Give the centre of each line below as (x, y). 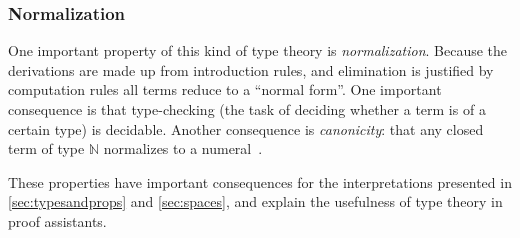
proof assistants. (57, 220)
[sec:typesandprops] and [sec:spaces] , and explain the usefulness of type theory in (255, 201)
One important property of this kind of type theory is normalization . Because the (258, 50)
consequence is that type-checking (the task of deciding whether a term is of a (247, 109)
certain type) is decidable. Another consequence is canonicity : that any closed (246, 128)
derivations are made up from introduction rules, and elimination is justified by (251, 69)
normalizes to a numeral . (183, 148)
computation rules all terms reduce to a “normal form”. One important (225, 89)
